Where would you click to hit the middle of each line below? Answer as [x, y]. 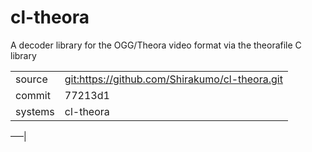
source [31, 79]
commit [33, 95]
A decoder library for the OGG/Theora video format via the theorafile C [156, 45]
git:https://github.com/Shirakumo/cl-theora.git [173, 79]
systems [35, 111]
